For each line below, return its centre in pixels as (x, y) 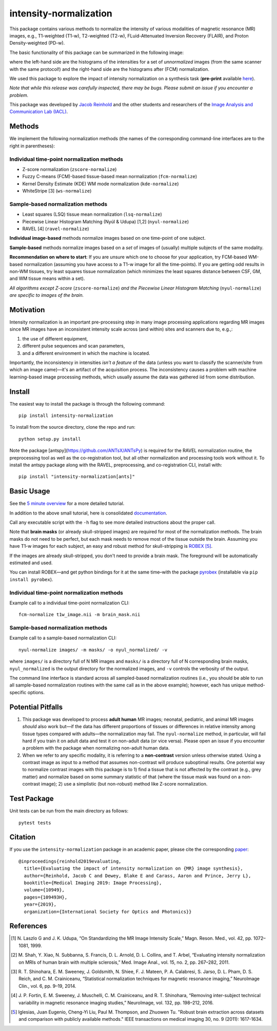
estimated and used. (31, 563)
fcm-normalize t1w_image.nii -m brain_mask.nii (80, 615)
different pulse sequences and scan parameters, (74, 346)
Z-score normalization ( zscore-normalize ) (70, 169)
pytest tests (35, 823)
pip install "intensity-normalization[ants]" (77, 477)
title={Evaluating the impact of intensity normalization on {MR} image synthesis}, (133, 868)
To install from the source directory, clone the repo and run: (72, 427)
